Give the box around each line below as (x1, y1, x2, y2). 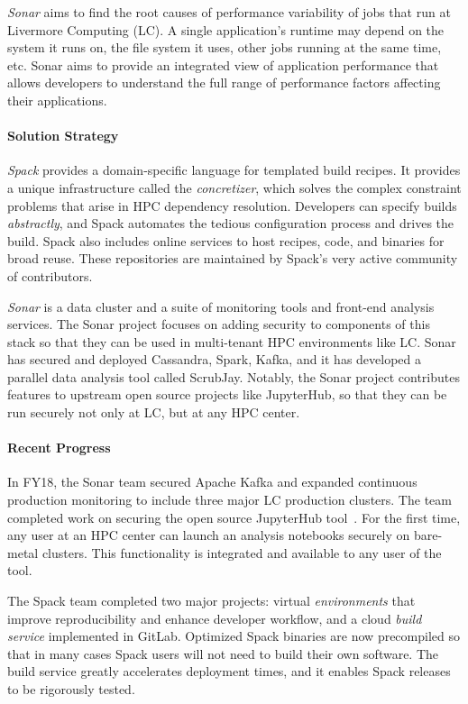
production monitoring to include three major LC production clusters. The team (7, 490, 452, 509)
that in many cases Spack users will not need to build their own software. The (7, 644, 439, 663)
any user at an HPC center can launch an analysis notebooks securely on (7, 526, 410, 544)
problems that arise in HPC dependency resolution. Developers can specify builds (7, 196, 457, 215)
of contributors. (7, 266, 93, 285)
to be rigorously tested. (7, 680, 135, 698)
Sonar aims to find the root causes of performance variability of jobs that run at (7, 3, 451, 21)
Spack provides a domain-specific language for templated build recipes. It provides (7, 160, 461, 179)
